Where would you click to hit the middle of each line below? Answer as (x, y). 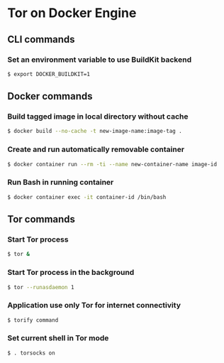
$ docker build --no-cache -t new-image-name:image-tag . (95, 131)
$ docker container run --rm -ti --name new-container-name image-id (112, 164)
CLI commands (41, 39)
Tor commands (41, 219)
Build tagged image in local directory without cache (98, 117)
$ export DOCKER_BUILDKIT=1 (49, 74)
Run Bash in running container (61, 183)
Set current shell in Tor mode (58, 338)
